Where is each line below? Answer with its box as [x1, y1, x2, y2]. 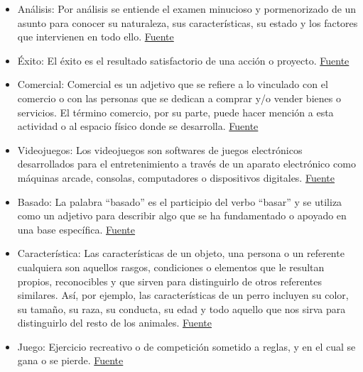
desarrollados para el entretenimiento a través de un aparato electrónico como [17, 156, 356, 171]
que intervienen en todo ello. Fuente [17, 29, 174, 44]
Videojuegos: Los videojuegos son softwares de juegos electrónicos [17, 142, 303, 157]
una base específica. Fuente [17, 221, 136, 236]
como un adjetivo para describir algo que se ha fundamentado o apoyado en [17, 208, 347, 223]
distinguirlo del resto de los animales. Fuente [17, 315, 212, 330]
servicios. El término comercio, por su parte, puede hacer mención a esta [17, 104, 334, 119]
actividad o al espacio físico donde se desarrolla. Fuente [17, 119, 259, 133]
